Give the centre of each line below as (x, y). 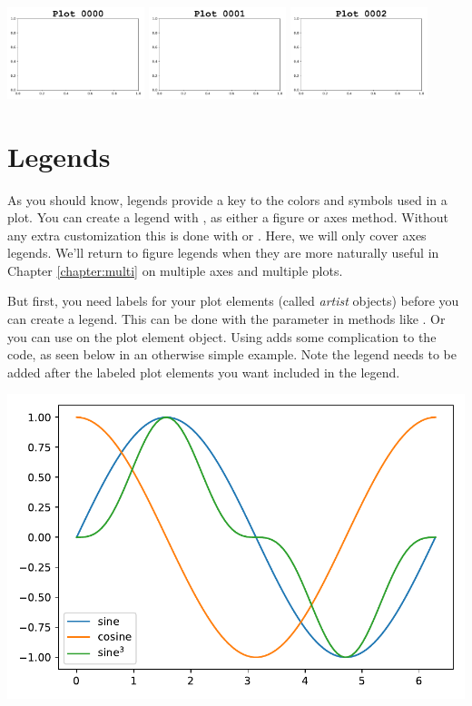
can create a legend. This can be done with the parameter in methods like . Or (226, 319)
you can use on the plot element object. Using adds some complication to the (222, 336)
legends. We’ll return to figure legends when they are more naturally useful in (223, 253)
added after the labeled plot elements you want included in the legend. (204, 372)
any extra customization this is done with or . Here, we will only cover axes (217, 235)
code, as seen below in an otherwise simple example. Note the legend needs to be (232, 354)
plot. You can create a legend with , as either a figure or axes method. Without (228, 217)
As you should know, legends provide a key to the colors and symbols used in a (227, 199)
